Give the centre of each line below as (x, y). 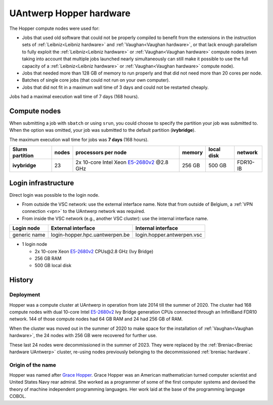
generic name (29, 235)
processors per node (101, 153)
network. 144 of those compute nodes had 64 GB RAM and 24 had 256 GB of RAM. (96, 319)
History (21, 280)
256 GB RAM (48, 258)
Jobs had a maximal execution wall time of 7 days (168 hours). (74, 97)
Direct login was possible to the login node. (54, 195)
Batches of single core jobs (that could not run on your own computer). (96, 80)
